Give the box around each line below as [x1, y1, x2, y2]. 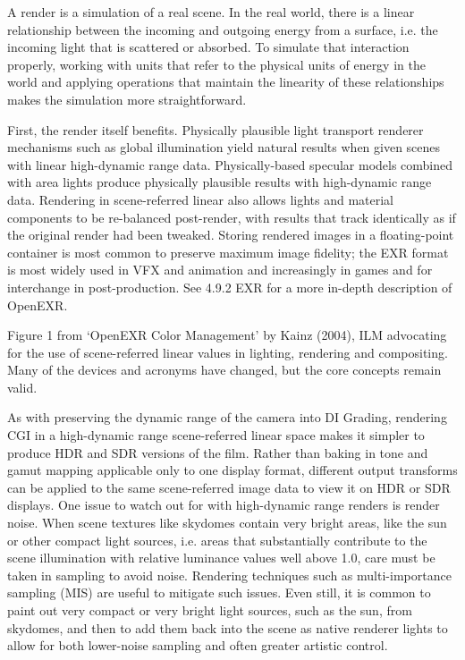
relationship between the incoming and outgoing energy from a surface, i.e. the [7, 20, 438, 38]
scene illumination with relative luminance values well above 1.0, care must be [7, 548, 435, 567]
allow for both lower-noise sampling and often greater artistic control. [7, 636, 388, 655]
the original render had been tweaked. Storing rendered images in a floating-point [7, 225, 454, 244]
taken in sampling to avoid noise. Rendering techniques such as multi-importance [7, 565, 452, 584]
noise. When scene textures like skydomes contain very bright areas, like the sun [7, 513, 447, 532]
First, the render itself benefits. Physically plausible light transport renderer [7, 120, 424, 139]
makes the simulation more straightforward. [7, 89, 247, 108]
